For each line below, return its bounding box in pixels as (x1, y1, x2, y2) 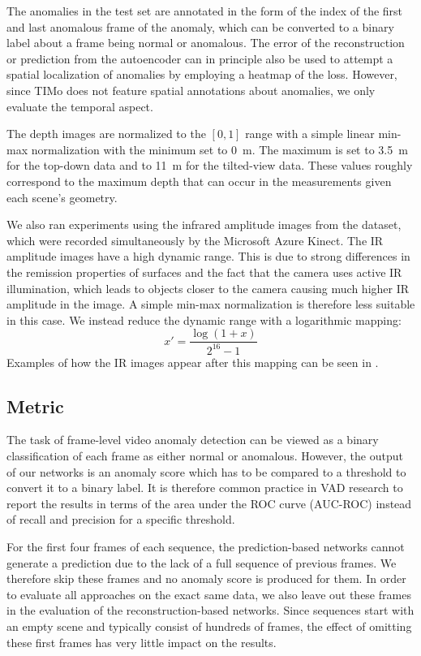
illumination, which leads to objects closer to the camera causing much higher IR (6, 279, 410, 296)
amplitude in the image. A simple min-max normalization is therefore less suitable (6, 296, 415, 313)
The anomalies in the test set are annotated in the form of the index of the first (6, 2, 403, 19)
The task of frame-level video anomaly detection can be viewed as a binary (6, 431, 379, 448)
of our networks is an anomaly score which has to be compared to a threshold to (6, 463, 406, 480)
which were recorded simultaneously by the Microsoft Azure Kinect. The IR (6, 231, 384, 248)
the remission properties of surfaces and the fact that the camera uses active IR (6, 263, 402, 280)
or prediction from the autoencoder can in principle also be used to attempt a (6, 50, 393, 67)
